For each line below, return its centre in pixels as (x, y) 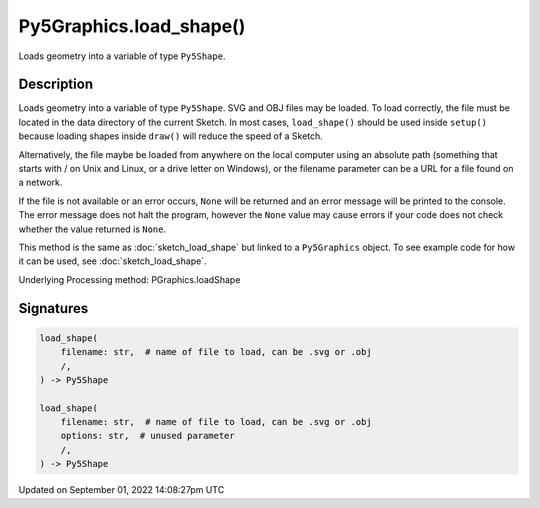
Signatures (53, 308)
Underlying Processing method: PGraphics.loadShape (129, 279)
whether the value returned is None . (92, 229)
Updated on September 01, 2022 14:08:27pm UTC (121, 490)
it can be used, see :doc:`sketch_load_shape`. (112, 261)
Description (56, 84)
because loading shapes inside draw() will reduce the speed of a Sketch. (171, 136)
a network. (40, 182)
